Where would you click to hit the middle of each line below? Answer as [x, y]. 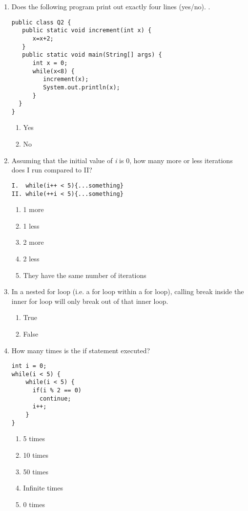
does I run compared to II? [52, 170]
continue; [55, 398]
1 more [33, 209]
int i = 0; [29, 366]
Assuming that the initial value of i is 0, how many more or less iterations [122, 160]
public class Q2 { [41, 22]
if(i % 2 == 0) [57, 391]
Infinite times [43, 488]
